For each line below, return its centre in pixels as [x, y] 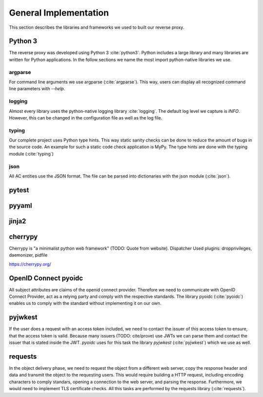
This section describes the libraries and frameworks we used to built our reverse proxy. [97, 27]
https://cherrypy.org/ [30, 264]
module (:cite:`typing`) [31, 154]
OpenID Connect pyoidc [46, 278]
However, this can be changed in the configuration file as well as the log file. [86, 118]
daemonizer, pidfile [28, 255]
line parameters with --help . [37, 89]
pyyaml [20, 206]
